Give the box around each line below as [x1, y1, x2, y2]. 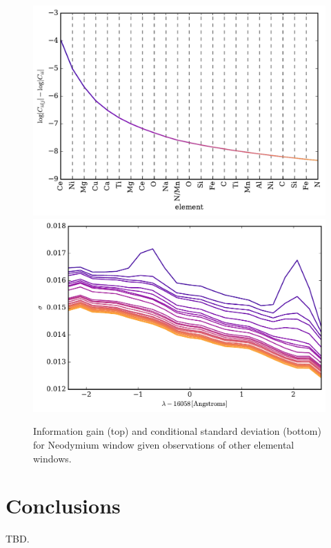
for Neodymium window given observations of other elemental [33, 438, 294, 452]
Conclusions [6, 491, 121, 520]
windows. [33, 451, 72, 465]
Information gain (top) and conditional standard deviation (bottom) [33, 424, 321, 438]
